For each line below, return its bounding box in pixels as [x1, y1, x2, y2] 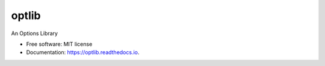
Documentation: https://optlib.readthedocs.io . [26, 49, 140, 56]
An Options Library [11, 30, 58, 37]
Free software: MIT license [26, 40, 93, 48]
